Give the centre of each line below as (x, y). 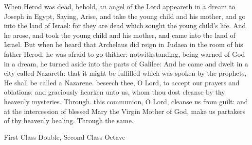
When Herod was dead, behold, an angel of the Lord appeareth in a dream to (120, 6)
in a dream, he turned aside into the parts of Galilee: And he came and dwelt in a (126, 63)
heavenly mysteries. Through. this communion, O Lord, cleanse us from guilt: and (126, 101)
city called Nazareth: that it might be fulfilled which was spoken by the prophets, (125, 73)
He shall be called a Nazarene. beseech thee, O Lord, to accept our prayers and (122, 82)
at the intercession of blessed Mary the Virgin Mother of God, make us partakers (125, 111)
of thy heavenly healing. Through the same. (69, 121)
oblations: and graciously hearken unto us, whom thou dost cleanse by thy (115, 92)
